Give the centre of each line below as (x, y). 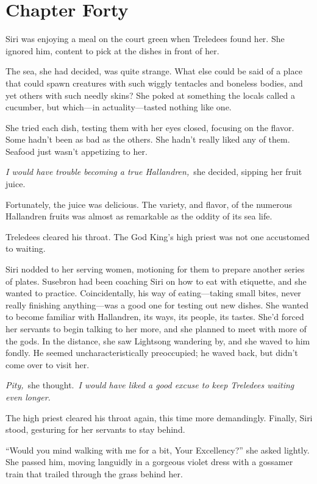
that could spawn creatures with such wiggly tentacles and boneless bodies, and (154, 83)
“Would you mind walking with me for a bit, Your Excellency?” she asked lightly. (158, 450)
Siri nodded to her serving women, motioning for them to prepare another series (155, 269)
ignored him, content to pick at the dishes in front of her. (112, 50)
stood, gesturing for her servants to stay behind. (95, 429)
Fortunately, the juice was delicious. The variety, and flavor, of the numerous (149, 204)
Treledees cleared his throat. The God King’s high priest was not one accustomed (158, 236)
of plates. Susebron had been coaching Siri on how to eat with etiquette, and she (156, 281)
